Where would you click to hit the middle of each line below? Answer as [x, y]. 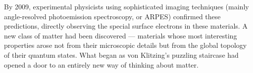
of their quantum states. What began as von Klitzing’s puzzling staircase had [121, 55]
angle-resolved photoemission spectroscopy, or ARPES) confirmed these [112, 16]
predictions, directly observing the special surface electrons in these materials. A [126, 26]
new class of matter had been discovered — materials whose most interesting [121, 35]
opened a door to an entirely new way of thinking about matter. [101, 64]
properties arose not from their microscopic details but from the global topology [126, 45]
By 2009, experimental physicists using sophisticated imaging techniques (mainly [126, 6]
